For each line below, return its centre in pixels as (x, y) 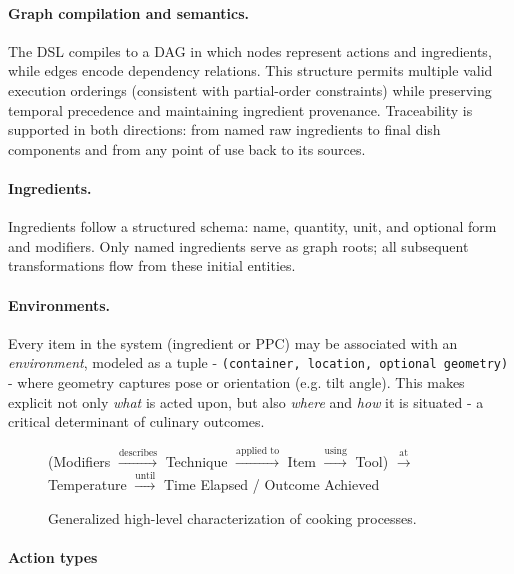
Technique (196, 460)
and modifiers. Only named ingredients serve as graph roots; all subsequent (238, 245)
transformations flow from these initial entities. (152, 265)
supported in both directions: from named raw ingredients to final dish (224, 129)
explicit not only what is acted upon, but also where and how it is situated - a (246, 401)
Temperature (87, 483)
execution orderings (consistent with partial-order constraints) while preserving (250, 89)
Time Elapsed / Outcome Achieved (271, 483)
